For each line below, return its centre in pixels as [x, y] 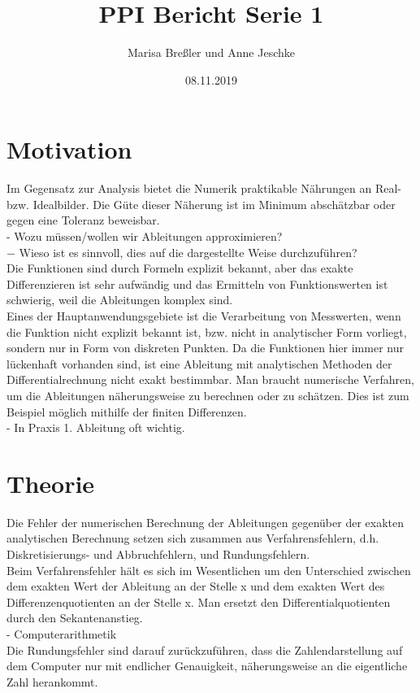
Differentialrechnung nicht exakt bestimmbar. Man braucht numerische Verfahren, [210, 379]
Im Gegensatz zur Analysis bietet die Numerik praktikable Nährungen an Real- [204, 188]
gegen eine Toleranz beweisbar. [83, 220]
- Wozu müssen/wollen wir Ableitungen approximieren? [145, 236]
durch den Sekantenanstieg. [75, 618]
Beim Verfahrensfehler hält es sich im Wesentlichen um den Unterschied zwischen [209, 570]
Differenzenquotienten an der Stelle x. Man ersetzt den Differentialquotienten [199, 601]
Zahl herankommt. [52, 681]
